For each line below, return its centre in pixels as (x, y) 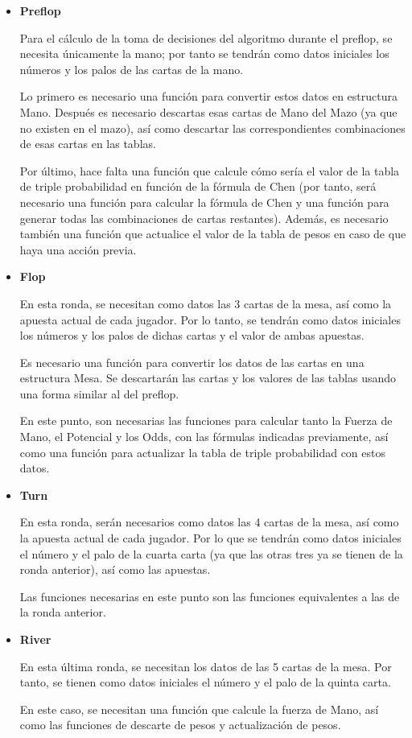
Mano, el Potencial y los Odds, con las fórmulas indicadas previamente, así (204, 437)
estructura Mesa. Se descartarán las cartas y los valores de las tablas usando (208, 378)
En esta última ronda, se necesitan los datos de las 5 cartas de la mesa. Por (206, 666)
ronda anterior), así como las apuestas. (115, 569)
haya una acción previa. (78, 249)
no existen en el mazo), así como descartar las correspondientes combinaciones (212, 128)
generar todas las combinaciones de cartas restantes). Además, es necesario (204, 218)
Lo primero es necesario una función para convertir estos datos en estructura (208, 96)
